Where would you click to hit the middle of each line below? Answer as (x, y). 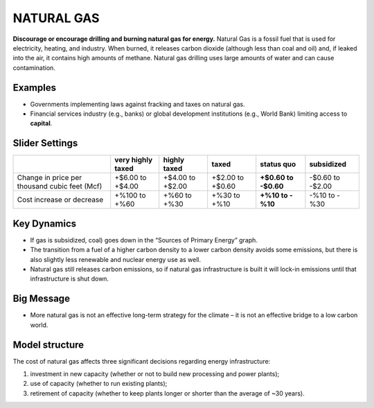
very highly (134, 160)
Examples (35, 88)
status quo (278, 164)
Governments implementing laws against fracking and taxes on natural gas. (137, 104)
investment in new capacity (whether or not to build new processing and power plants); (155, 373)
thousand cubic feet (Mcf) (60, 186)
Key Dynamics (45, 223)
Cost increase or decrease (60, 199)
